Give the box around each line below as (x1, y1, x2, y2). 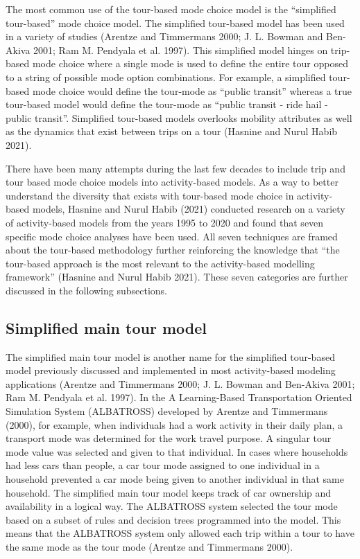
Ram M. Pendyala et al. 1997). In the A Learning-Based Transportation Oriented (6, 390, 352, 405)
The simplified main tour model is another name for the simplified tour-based (6, 349, 335, 364)
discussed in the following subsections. (6, 283, 168, 297)
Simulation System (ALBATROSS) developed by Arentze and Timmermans (6, 404, 328, 418)
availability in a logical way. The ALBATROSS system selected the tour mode (6, 499, 338, 513)
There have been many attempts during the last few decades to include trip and (6, 161, 345, 175)
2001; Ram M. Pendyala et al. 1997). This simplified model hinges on (33, 42, 328, 57)
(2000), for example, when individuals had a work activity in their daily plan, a (6, 417, 343, 432)
